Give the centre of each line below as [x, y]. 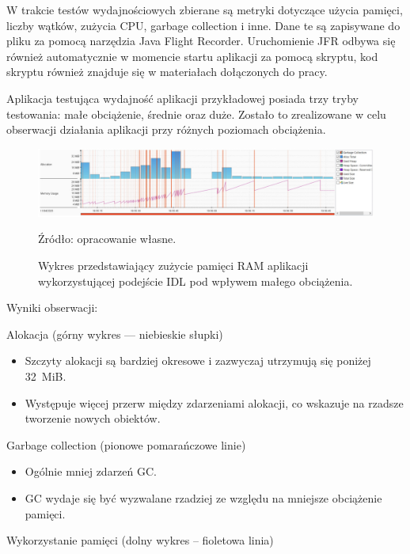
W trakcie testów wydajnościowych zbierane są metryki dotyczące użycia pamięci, [205, 9]
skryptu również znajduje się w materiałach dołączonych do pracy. [167, 72]
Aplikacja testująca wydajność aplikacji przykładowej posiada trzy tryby [182, 98]
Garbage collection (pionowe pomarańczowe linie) [126, 444]
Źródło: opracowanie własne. [107, 239]
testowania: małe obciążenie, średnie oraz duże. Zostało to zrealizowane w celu [196, 114]
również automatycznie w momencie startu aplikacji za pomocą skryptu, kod [192, 56]
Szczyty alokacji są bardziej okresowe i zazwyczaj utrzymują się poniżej [198, 360]
